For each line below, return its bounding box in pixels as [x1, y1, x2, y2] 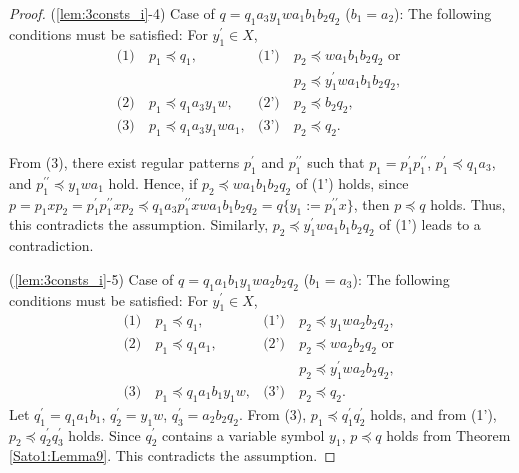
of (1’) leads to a [379, 214, 481, 235]
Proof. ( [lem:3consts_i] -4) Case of [9, 3, 215, 23]
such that [307, 151, 365, 172]
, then [353, 193, 390, 214]
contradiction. [9, 235, 94, 256]
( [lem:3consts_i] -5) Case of [9, 268, 174, 289]
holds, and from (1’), [370, 403, 497, 424]
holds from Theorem [386, 424, 511, 445]
